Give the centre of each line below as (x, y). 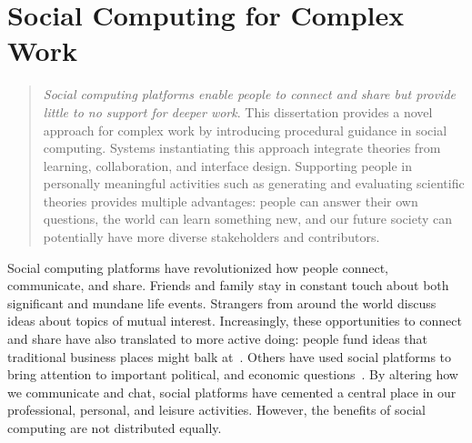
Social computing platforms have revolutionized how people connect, (198, 267)
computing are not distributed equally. (115, 428)
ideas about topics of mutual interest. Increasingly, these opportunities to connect (235, 321)
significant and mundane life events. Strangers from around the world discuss (222, 302)
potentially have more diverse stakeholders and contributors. (211, 237)
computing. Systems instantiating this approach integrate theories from (242, 148)
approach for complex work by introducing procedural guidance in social (245, 130)
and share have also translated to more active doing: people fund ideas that (218, 339)
